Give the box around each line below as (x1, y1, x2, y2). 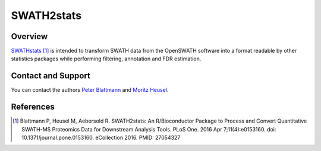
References (11, 102, 55, 112)
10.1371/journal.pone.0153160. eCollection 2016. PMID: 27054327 (21, 134, 181, 142)
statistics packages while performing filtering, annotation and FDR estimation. (11, 55, 202, 62)
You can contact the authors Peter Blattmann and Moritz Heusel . (11, 86, 169, 94)
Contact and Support (11, 71, 90, 81)
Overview (11, 31, 48, 41)
